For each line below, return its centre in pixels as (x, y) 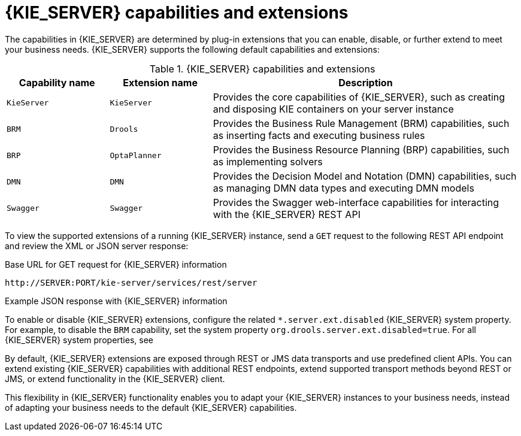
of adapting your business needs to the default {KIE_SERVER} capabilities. (151, 407)
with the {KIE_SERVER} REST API (287, 214)
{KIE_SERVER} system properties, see (79, 340)
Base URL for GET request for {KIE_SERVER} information (116, 264)
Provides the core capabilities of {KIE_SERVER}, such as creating (359, 97)
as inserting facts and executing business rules (319, 135)
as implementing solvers (268, 161)
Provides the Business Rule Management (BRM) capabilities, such (361, 123)
